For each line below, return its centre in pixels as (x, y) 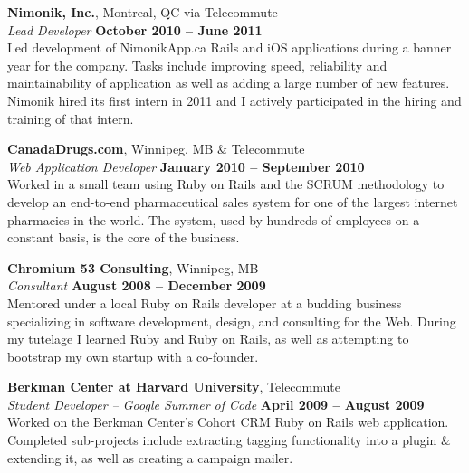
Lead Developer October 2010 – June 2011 (135, 29)
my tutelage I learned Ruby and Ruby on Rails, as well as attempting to (208, 339)
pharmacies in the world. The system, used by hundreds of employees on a (214, 219)
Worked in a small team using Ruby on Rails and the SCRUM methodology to (226, 184)
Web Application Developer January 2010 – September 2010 (186, 166)
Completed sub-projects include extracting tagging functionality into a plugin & (229, 440)
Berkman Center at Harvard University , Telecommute (174, 387)
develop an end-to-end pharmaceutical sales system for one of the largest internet (233, 201)
